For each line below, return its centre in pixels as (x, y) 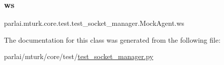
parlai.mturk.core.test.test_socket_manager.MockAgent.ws (94, 23)
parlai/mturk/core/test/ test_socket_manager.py (79, 56)
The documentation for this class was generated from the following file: (112, 39)
